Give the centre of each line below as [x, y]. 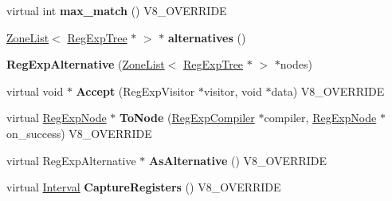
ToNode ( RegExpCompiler [187, 118]
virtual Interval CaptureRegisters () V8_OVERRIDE [144, 187]
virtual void [35, 91]
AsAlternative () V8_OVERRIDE [238, 160]
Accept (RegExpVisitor [135, 91]
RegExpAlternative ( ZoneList [86, 64]
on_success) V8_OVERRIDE [79, 133]
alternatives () [207, 37]
